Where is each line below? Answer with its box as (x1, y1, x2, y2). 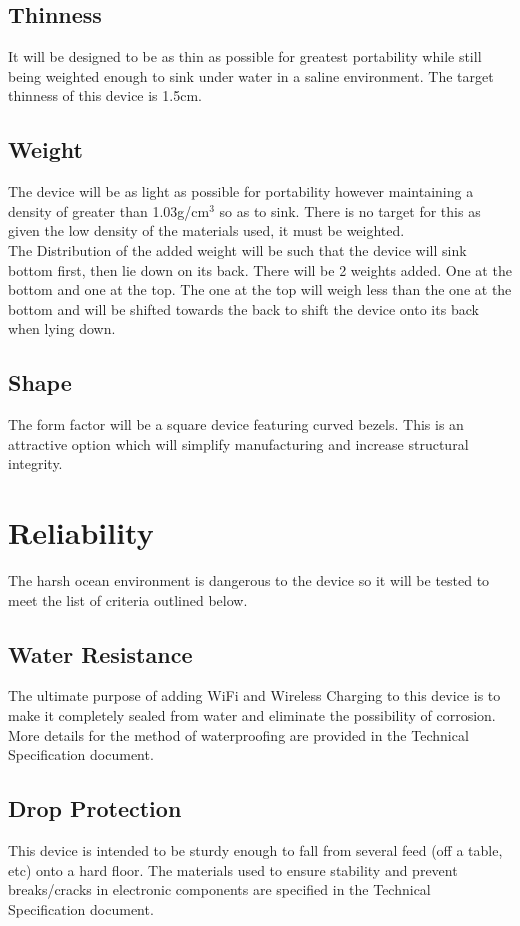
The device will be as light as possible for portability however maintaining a (8, 181, 474, 202)
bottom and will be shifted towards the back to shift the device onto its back (8, 298, 479, 319)
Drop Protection (8, 793, 182, 824)
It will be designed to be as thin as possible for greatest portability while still (8, 46, 482, 67)
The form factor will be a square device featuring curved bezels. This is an (8, 414, 464, 435)
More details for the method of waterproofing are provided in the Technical (8, 724, 469, 745)
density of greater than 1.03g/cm (8, 200, 210, 221)
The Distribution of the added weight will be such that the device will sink (8, 239, 467, 260)
